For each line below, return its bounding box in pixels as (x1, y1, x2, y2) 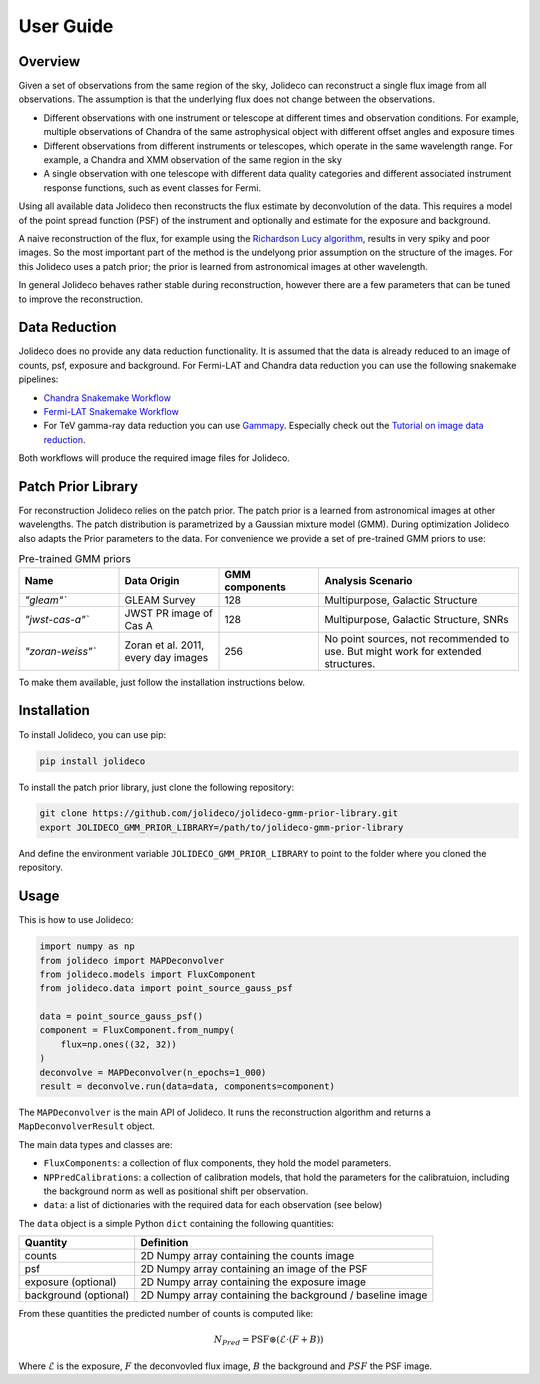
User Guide (18, 15, 114, 37)
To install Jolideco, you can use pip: (18, 728, 167, 740)
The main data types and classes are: (18, 1138, 174, 1150)
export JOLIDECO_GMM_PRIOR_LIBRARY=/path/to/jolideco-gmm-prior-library (39, 821, 404, 833)
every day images (124, 650, 209, 664)
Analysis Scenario (324, 573, 413, 587)
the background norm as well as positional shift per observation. (43, 1185, 309, 1197)
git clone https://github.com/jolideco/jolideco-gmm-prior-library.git (39, 808, 399, 819)
